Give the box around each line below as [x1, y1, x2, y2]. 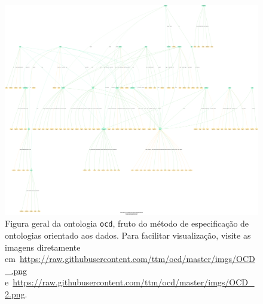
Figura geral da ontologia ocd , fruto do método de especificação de [5, 217, 249, 230]
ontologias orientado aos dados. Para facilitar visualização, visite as [5, 228, 251, 241]
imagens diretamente [5, 240, 81, 253]
